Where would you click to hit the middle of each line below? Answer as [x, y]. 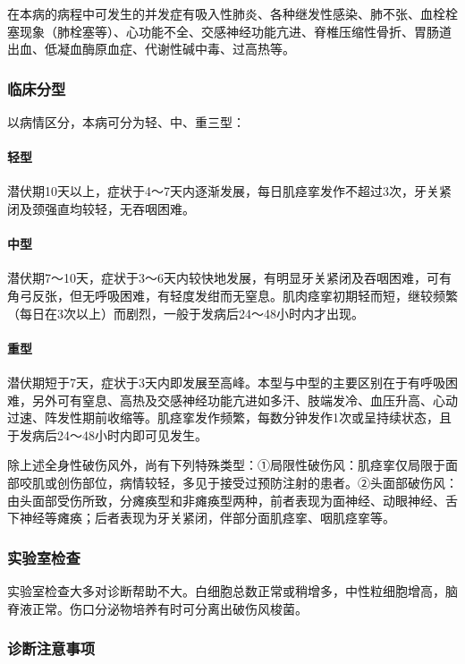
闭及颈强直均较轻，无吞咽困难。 [101, 208]
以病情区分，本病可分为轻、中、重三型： [126, 122]
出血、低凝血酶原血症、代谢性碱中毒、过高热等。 [151, 49]
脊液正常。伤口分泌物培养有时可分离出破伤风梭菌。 [157, 608]
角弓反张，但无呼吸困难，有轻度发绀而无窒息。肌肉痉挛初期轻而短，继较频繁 [232, 295]
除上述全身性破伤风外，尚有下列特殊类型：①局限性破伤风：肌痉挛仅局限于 [226, 465]
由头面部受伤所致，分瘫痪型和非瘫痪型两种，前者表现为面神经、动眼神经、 [226, 500]
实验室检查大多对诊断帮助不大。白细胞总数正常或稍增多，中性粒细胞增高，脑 [232, 590]
